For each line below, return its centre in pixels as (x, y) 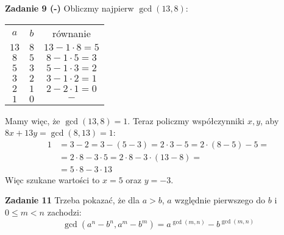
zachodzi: (64, 212)
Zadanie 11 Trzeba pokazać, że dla (73, 200)
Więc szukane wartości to (52, 179)
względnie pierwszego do (220, 200)
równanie (72, 33)
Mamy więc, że (33, 120)
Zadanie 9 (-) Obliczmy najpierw (69, 8)
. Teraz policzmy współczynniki (186, 120)
